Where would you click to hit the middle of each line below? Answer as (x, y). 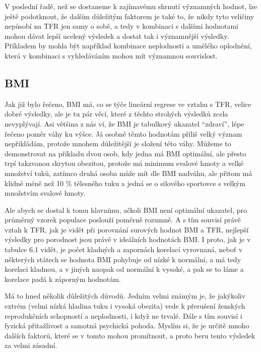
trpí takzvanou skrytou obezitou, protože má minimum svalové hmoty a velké (124, 163)
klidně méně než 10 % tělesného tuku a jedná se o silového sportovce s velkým (125, 183)
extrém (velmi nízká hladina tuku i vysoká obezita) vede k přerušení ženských (125, 306)
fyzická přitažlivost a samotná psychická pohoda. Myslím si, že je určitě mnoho (127, 326)
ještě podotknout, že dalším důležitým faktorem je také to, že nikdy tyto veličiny (129, 16)
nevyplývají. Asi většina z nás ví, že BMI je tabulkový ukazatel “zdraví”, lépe (124, 123)
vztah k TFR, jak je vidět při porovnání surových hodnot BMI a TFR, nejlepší (127, 229)
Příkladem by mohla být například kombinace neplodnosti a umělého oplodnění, (128, 46)
